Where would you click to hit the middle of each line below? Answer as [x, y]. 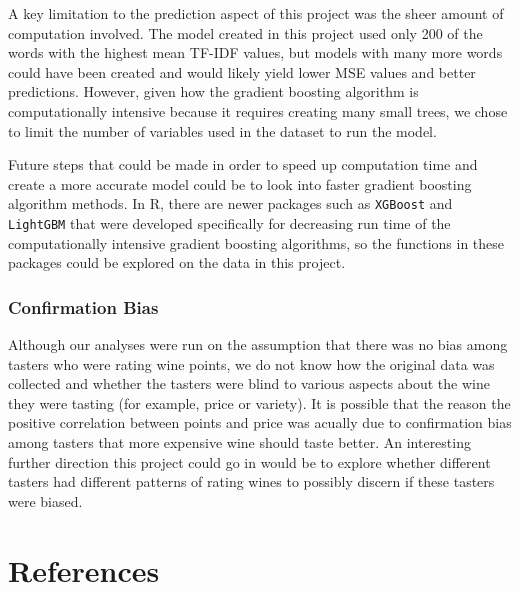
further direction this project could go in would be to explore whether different [249, 461]
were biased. [45, 500]
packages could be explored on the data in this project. [177, 262]
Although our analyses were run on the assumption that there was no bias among [258, 344]
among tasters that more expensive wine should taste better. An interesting [239, 442]
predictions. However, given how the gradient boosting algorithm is [213, 91]
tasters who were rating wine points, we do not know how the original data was [251, 363]
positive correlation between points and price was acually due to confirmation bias [260, 422]
